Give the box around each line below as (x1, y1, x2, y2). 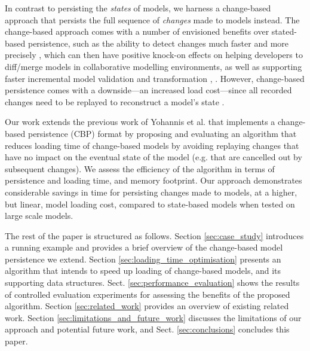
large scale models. (5, 209, 73, 222)
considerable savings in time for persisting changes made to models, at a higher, (5, 185, 297, 198)
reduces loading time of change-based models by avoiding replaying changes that (5, 139, 299, 151)
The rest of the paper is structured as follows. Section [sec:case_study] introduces (5, 229, 304, 242)
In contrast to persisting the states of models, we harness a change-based (5, 2, 271, 14)
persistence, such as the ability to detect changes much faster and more (27, 36, 289, 49)
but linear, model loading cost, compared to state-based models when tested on (5, 197, 295, 210)
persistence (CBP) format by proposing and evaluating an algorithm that (27, 127, 297, 139)
